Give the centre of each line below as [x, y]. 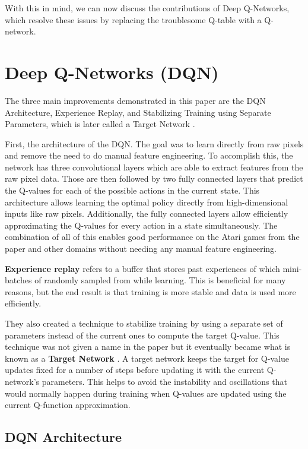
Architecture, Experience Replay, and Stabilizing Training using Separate [138, 112]
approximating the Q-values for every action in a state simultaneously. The [141, 225]
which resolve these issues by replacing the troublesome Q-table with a [133, 19]
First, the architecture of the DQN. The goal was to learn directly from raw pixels [154, 143]
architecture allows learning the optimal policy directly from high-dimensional [147, 202]
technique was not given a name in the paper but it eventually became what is [148, 347]
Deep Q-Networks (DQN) [112, 72]
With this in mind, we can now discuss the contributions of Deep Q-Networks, [147, 8]
